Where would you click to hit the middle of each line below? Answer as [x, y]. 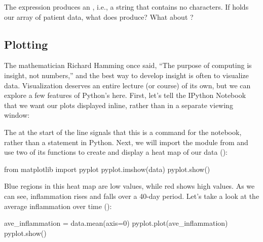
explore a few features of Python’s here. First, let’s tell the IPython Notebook [125, 95]
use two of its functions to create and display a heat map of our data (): [116, 152]
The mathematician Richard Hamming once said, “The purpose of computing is [128, 65]
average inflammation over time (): [58, 206]
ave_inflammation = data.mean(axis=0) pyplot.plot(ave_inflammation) [116, 223]
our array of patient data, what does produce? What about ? [99, 16]
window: [17, 115]
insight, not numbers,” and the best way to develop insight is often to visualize [126, 75]
